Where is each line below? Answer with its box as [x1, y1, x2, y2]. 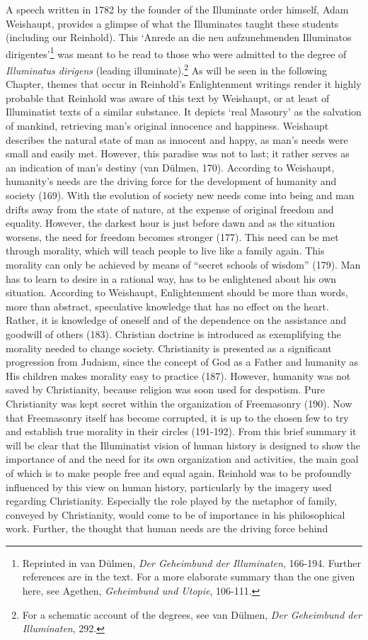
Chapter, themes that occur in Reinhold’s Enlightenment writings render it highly [6, 77, 362, 91]
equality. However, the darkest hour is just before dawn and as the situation [6, 215, 335, 230]
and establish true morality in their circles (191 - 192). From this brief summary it [6, 424, 357, 439]
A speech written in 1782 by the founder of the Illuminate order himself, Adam [6, 2, 349, 16]
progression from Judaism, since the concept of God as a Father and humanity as [6, 354, 359, 369]
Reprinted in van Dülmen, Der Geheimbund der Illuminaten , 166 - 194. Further [22, 555, 361, 570]
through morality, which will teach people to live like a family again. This [6, 243, 325, 258]
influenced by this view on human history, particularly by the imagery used [6, 479, 332, 494]
